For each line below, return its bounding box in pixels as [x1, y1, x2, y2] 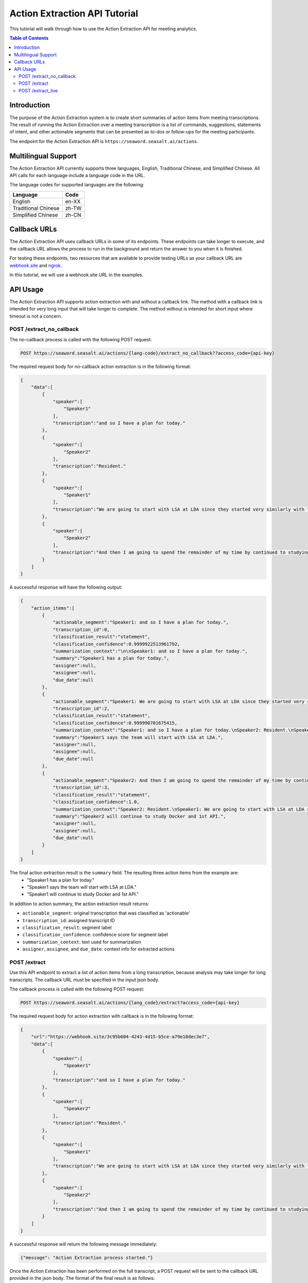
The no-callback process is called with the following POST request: [9, 336, 152, 342]
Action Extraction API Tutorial [9, 8, 139, 19]
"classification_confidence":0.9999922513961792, [52, 641, 180, 647]
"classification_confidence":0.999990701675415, [52, 720, 178, 726]
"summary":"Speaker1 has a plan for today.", [52, 655, 169, 662]
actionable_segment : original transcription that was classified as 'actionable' [22, 910, 190, 916]
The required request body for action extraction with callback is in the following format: [9, 1013, 194, 1019]
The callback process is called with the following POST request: [9, 986, 145, 993]
